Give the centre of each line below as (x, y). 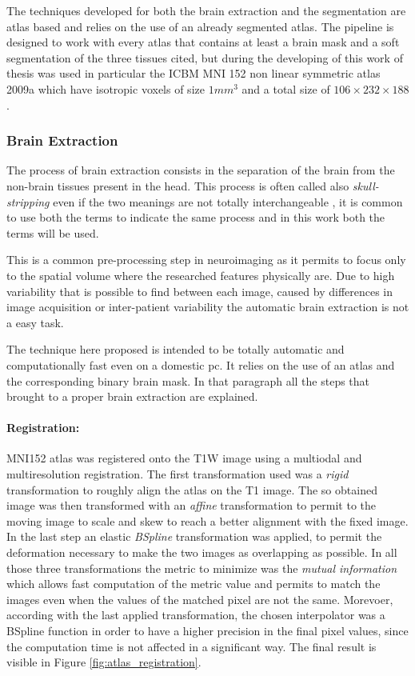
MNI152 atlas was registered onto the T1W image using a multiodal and (184, 458)
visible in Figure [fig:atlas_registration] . (104, 662)
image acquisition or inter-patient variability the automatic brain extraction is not (208, 307)
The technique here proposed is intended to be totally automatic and (176, 349)
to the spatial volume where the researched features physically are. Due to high (201, 275)
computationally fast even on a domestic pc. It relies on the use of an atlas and (201, 364)
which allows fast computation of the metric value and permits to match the (194, 584)
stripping (28, 201)
